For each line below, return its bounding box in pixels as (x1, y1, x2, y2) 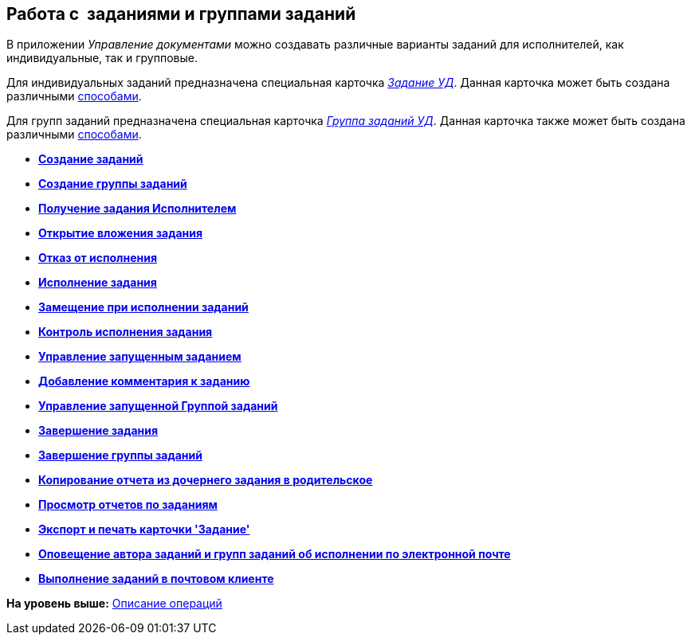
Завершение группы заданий (38, 448, 202, 463)
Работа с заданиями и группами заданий (6, 4, 356, 24)
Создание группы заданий (38, 177, 187, 191)
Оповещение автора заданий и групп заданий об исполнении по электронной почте (38, 547, 511, 561)
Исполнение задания (38, 276, 157, 290)
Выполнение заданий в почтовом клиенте (38, 572, 274, 586)
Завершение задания (38, 424, 159, 438)
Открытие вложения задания (38, 226, 203, 240)
